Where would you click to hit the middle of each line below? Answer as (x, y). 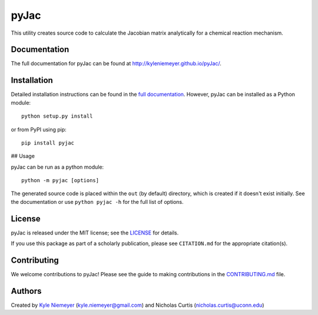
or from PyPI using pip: (39, 129)
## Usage (23, 156)
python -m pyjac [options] (60, 180)
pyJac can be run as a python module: (57, 167)
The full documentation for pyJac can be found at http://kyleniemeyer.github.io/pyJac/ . (116, 63)
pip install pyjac (48, 143)
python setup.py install (57, 116)
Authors (26, 291)
